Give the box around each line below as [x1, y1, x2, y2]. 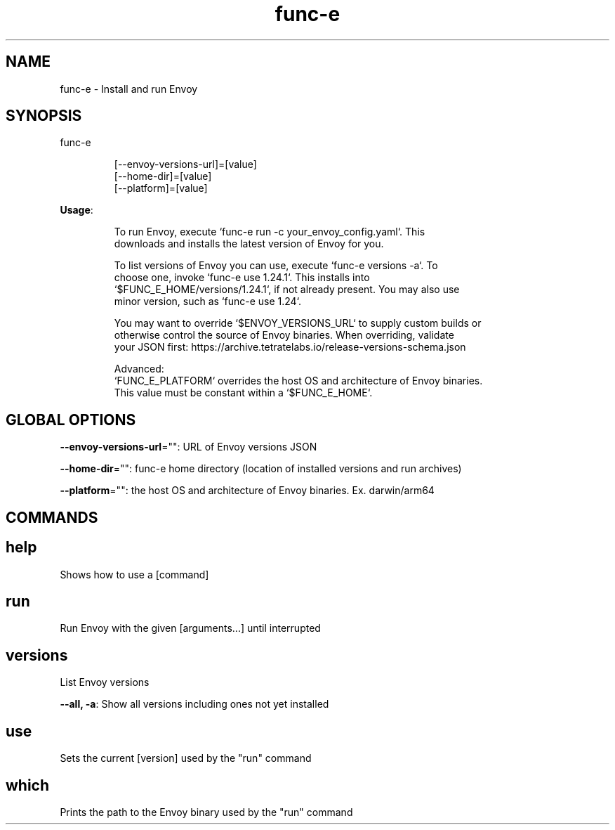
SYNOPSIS [6, 107, 82, 125]
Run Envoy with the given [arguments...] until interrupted [60, 622, 321, 635]
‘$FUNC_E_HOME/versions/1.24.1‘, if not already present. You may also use [114, 283, 460, 296]
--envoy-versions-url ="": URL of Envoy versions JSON [60, 441, 317, 453]
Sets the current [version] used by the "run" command [60, 752, 312, 765]
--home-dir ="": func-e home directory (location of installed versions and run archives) [60, 462, 462, 475]
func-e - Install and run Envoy [60, 82, 198, 95]
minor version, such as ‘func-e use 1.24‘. [114, 295, 302, 308]
